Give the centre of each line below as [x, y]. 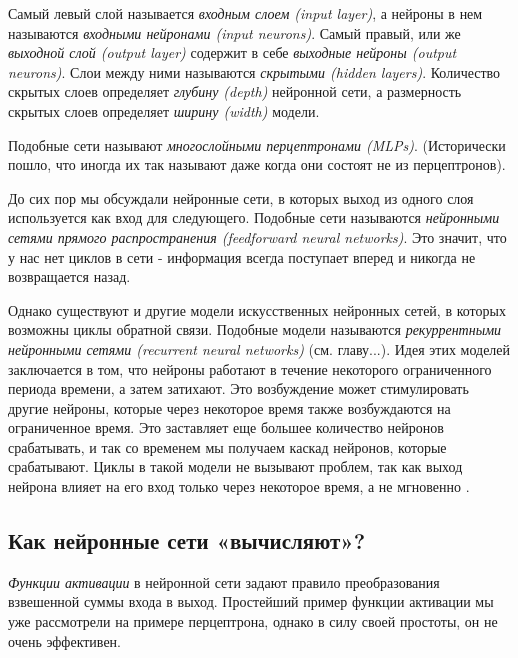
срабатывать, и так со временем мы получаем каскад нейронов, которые [227, 446]
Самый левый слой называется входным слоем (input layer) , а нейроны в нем [245, 13]
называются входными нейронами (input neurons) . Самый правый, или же [234, 32]
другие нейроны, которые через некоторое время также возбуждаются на [229, 407]
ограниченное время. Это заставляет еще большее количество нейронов [226, 427]
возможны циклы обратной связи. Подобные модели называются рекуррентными [255, 329]
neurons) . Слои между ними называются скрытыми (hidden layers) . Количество [254, 71]
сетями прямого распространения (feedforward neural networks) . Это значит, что [257, 236]
